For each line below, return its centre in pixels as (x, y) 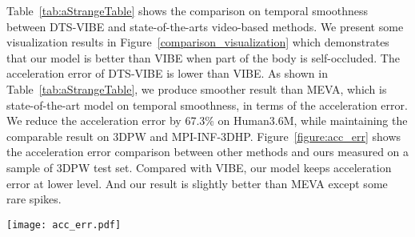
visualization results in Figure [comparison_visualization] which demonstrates (198, 42)
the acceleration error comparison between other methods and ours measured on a (208, 152)
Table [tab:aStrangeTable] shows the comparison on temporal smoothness (188, 10)
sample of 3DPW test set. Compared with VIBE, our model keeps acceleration (199, 167)
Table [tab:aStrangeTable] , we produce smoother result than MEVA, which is (197, 88)
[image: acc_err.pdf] (64, 225)
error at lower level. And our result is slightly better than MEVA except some (197, 183)
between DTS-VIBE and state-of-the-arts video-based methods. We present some (205, 26)
